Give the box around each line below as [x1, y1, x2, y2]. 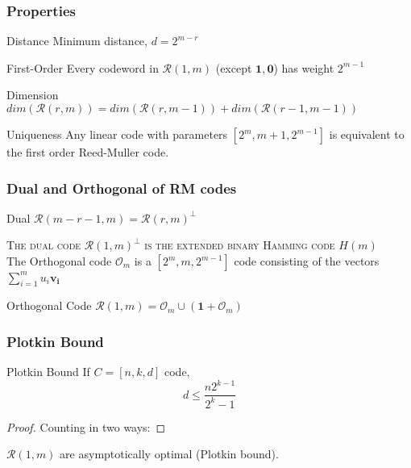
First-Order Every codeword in [6, 59, 159, 76]
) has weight [273, 59, 334, 76]
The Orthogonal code [6, 253, 112, 269]
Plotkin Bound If [6, 363, 90, 380]
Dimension [6, 86, 59, 103]
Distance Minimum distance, [6, 32, 147, 49]
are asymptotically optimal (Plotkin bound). [60, 445, 279, 462]
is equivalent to [329, 126, 405, 142]
